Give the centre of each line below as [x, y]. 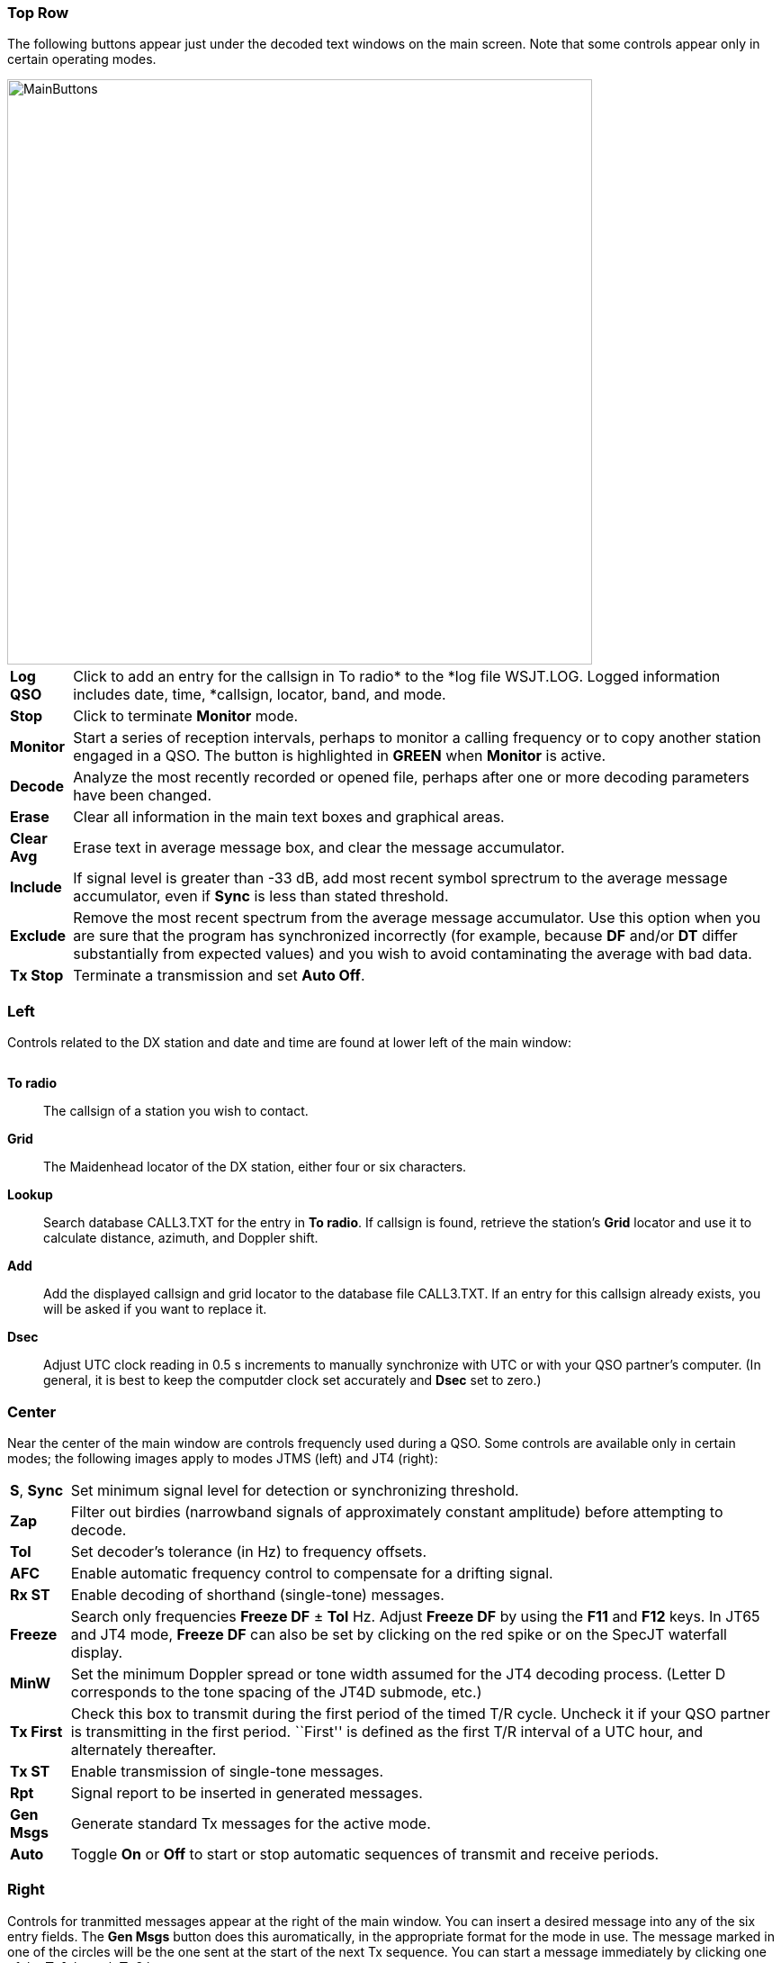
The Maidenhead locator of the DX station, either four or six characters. [255, 1167]
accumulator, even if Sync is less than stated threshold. [261, 896]
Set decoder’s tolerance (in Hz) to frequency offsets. [249, 1551]
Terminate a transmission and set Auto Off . [219, 976]
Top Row [38, 13]
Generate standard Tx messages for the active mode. [251, 1823]
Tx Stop [37, 976]
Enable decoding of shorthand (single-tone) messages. [257, 1594]
